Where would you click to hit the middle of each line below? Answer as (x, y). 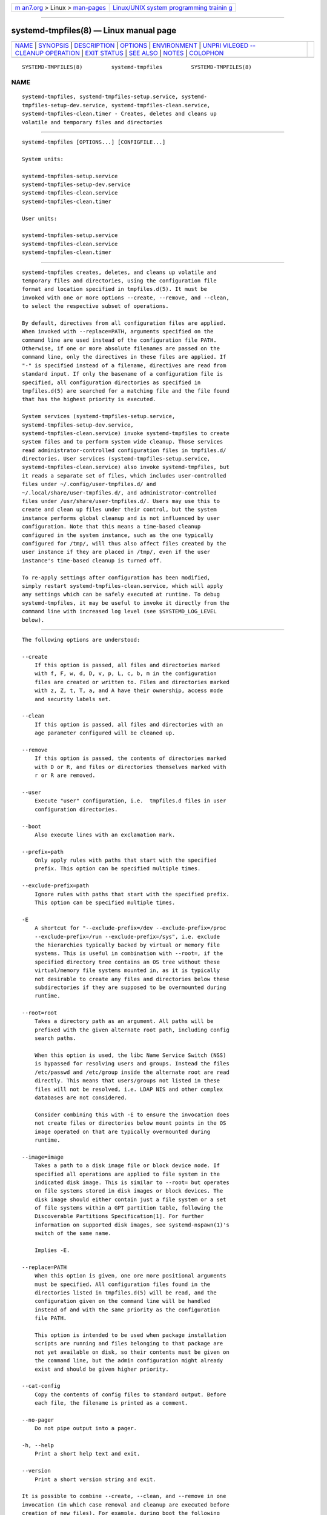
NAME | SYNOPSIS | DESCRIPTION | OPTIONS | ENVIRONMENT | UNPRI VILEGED (131, 45)
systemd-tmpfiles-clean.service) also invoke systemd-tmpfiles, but (126, 467)
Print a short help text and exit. (87, 1454)
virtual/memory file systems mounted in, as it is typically (127, 971)
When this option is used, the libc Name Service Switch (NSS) (130, 1055)
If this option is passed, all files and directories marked (127, 665)
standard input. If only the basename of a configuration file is (123, 374)
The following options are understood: (81, 640)
